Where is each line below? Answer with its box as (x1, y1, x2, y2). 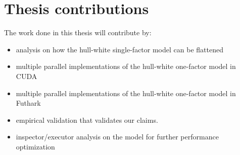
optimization (16, 141, 55, 151)
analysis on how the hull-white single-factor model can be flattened (16, 44, 223, 54)
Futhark (16, 98, 41, 108)
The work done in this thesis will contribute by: (4, 27, 152, 38)
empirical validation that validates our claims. (16, 114, 158, 125)
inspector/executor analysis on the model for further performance (16, 131, 219, 142)
